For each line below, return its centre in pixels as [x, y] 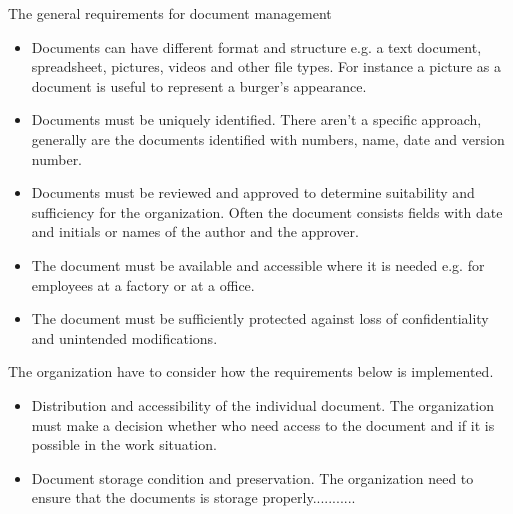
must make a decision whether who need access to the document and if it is [263, 424]
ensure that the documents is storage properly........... [193, 497]
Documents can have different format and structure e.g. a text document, [256, 46]
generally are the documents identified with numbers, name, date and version [268, 138]
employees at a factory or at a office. [143, 284]
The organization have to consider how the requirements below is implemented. [251, 371]
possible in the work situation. [124, 444]
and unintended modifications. [124, 337]
